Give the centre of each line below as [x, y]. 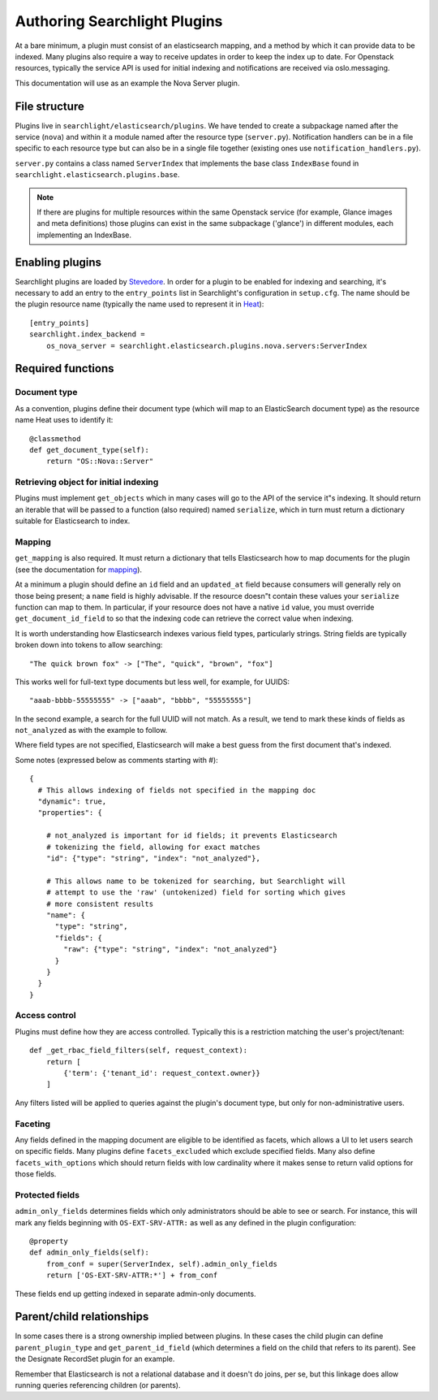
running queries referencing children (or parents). [98, 1385]
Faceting [33, 1124]
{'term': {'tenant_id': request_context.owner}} [162, 1073]
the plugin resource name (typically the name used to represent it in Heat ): [140, 304]
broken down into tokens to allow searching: [89, 645]
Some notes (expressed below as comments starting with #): [116, 760]
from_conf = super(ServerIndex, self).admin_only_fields [161, 1264]
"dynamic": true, [72, 802]
